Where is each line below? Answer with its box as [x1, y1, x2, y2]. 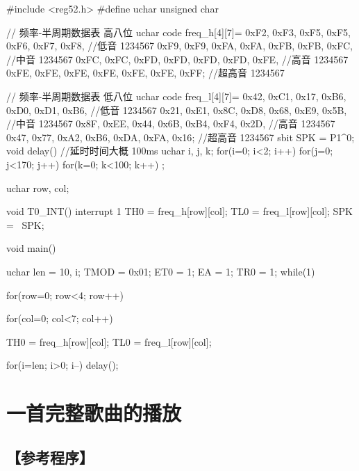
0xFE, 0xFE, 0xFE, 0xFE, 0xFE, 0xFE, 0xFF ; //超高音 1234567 [6, 65, 285, 80]
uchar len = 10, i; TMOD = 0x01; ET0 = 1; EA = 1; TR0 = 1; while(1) [6, 264, 315, 278]
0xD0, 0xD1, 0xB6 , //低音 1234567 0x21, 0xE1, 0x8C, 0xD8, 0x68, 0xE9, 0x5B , [6, 102, 347, 117]
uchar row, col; [6, 180, 69, 195]
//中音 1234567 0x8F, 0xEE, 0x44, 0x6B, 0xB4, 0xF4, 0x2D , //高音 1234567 [6, 116, 335, 131]
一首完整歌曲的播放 [6, 399, 182, 427]
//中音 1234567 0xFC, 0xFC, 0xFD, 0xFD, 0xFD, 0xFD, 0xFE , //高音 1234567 [6, 51, 349, 66]
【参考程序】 [6, 446, 94, 468]
